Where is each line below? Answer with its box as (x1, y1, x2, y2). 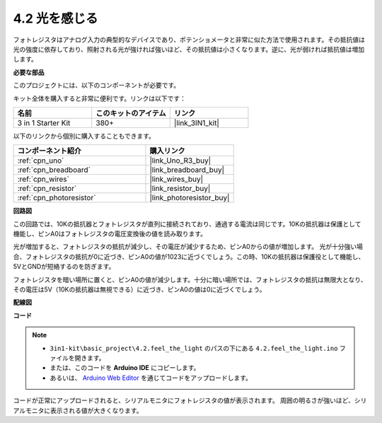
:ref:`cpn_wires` (17, 174, 70, 184)
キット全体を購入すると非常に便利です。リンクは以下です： (13, 94, 187, 103)
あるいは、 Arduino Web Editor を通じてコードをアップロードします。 (50, 373, 253, 382)
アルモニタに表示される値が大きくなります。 (13, 406, 143, 415)
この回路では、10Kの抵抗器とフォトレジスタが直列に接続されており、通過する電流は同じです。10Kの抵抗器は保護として (13, 219, 361, 228)
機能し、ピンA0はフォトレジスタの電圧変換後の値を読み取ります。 (13, 230, 207, 238)
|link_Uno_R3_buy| (149, 156, 212, 166)
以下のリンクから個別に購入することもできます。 (13, 132, 156, 140)
